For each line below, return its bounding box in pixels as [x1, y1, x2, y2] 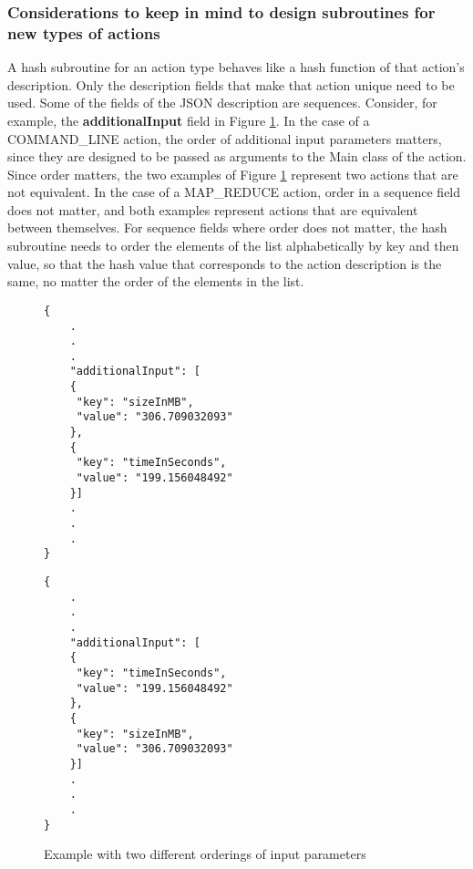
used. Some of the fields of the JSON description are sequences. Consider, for [7, 93, 437, 112]
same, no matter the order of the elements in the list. [7, 272, 304, 291]
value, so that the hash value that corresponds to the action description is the [7, 253, 442, 273]
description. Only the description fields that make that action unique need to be [7, 75, 455, 94]
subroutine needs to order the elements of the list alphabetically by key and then [7, 236, 459, 255]
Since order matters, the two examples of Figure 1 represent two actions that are [7, 164, 458, 183]
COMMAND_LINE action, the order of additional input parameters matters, [7, 129, 442, 148]
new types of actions [7, 21, 160, 44]
